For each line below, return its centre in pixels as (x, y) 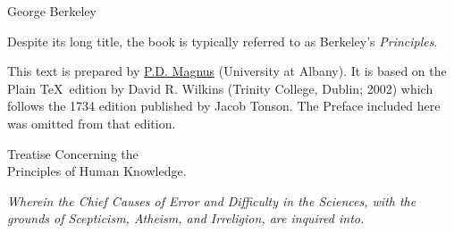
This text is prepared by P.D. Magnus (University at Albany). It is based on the (227, 71)
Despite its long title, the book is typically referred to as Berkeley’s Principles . (223, 41)
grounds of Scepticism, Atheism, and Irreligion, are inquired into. (186, 218)
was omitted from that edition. (92, 123)
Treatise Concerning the (73, 153)
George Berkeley (52, 11)
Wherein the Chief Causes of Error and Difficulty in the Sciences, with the (212, 200)
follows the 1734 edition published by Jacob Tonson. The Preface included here (224, 106)
